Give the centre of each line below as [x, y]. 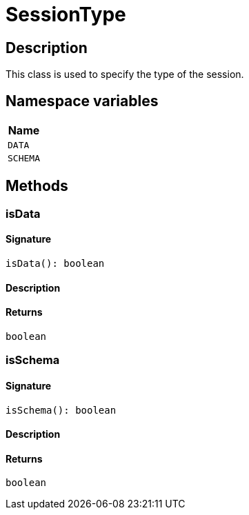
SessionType [66, 14]
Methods [37, 186]
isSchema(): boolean [61, 410]
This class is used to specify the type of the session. [125, 74]
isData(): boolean [55, 264]
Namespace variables [82, 101]
